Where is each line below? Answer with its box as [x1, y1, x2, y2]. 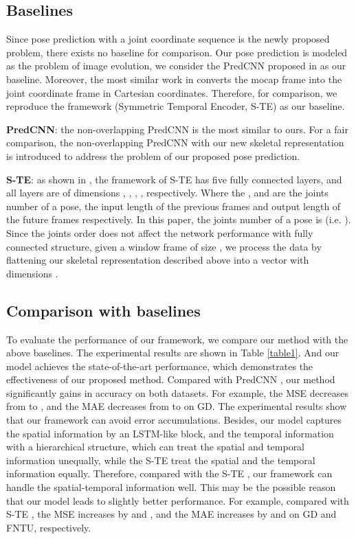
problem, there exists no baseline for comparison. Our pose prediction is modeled [6, 45, 348, 59]
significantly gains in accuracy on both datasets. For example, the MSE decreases [6, 385, 348, 400]
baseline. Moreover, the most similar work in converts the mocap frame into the [6, 71, 342, 86]
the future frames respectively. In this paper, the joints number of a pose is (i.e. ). [6, 212, 351, 227]
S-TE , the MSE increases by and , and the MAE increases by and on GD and [6, 507, 337, 521]
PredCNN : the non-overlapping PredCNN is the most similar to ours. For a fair [6, 122, 348, 136]
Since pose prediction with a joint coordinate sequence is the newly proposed [6, 32, 330, 46]
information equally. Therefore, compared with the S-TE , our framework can [6, 466, 333, 481]
